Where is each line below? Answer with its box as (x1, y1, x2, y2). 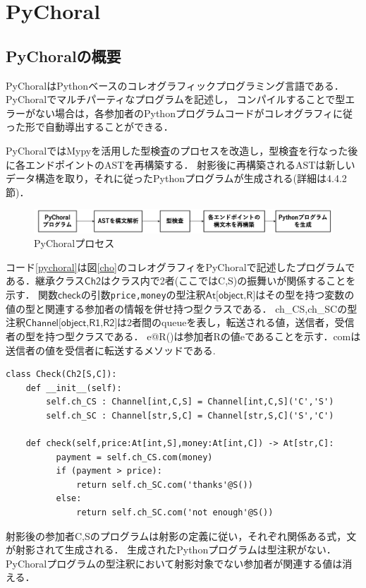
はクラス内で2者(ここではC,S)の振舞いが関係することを (100, 273, 356, 288)
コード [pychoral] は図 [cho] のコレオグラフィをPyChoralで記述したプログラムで (6, 259, 355, 274)
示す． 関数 (6, 287, 59, 302)
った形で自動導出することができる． (6, 119, 173, 134)
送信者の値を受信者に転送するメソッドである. (6, 342, 216, 357)
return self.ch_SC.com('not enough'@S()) (76, 508, 274, 518)
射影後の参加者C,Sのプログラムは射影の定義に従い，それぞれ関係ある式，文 (6, 528, 357, 543)
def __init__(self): (25, 383, 122, 393)
